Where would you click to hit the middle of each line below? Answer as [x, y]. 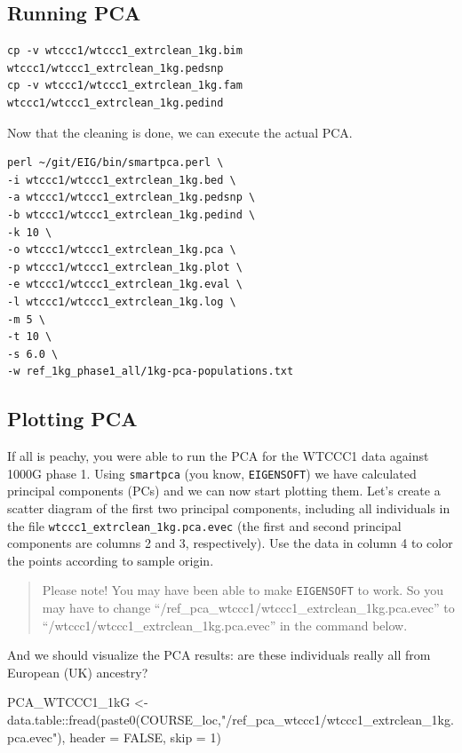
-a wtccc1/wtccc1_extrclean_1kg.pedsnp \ [131, 198]
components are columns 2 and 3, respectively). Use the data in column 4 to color [230, 543]
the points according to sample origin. [111, 560]
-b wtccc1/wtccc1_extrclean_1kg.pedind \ [131, 214]
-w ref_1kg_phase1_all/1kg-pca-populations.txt [151, 372]
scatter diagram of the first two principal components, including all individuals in [229, 507]
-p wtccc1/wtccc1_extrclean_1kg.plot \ [125, 267]
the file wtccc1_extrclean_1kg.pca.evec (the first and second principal [204, 525]
